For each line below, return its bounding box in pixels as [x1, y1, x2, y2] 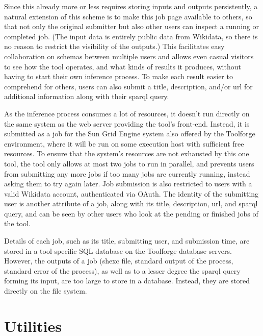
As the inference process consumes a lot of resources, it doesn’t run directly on [4, 108, 250, 118]
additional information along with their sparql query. [4, 91, 169, 102]
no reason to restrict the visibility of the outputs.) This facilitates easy [4, 41, 225, 52]
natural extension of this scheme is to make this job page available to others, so [4, 11, 252, 21]
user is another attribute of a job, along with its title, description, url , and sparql [4, 198, 258, 209]
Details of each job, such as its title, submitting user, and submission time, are [4, 235, 250, 246]
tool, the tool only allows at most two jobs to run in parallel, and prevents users [4, 158, 254, 169]
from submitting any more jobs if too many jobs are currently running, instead [4, 168, 250, 179]
